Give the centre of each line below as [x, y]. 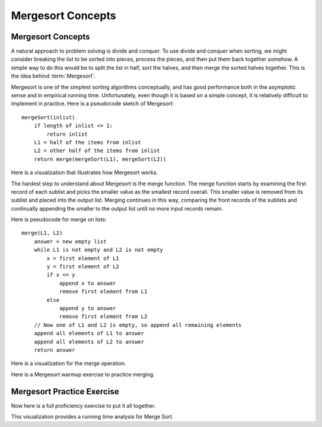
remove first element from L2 [103, 317]
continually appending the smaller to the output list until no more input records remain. [117, 208]
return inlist [67, 134]
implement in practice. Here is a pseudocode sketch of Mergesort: [92, 104]
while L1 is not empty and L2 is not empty [98, 250]
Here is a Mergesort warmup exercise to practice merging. [83, 374]
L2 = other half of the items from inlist [97, 151]
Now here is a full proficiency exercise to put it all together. [83, 406]
